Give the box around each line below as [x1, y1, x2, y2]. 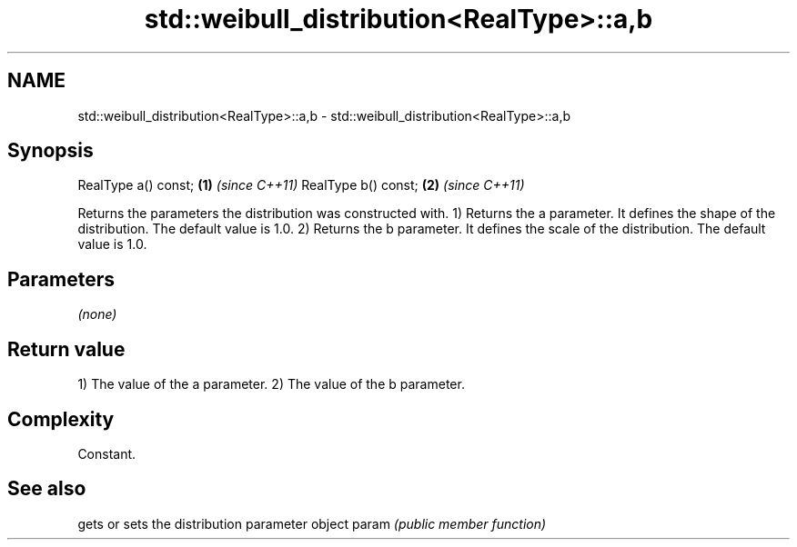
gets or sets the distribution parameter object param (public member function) [77, 515, 547, 532]
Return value [7, 337, 126, 361]
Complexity [7, 407, 115, 431]
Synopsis [7, 139, 94, 163]
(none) [77, 306, 117, 323]
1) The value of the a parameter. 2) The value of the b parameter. [77, 376, 465, 393]
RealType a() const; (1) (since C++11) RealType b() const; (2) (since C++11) [77, 177, 525, 194]
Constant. [77, 445, 136, 462]
